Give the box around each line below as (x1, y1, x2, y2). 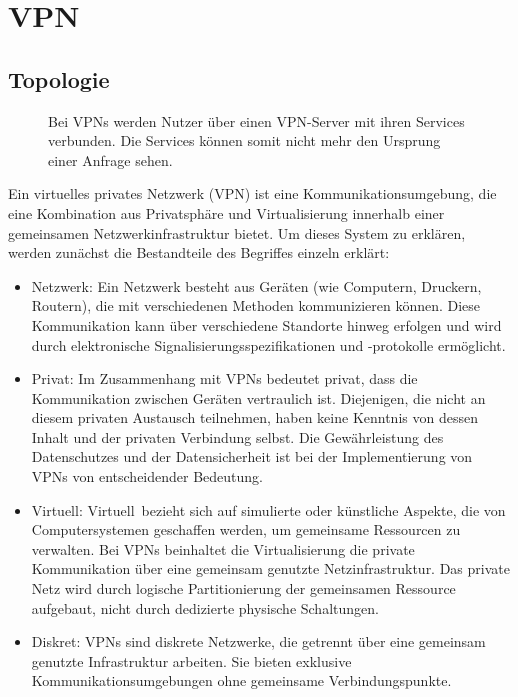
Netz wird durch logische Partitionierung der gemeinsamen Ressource (31, 578, 456, 599)
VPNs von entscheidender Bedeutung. (31, 466, 263, 487)
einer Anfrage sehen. (48, 149, 173, 170)
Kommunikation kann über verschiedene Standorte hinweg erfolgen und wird (31, 314, 502, 335)
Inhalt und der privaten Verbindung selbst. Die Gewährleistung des (31, 426, 444, 447)
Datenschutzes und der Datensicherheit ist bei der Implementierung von (31, 446, 473, 467)
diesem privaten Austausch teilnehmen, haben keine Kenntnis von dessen (31, 407, 478, 428)
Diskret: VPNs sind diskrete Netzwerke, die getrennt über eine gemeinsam (31, 631, 486, 652)
